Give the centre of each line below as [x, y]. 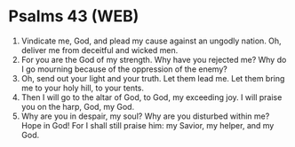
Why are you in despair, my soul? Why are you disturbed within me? [145, 116]
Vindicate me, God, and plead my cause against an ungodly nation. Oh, [151, 41]
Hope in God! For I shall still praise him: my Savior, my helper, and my [147, 125]
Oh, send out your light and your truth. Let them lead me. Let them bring [153, 78]
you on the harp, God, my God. [78, 106]
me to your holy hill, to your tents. [82, 88]
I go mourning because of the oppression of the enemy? [124, 69]
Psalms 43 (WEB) [74, 16]
